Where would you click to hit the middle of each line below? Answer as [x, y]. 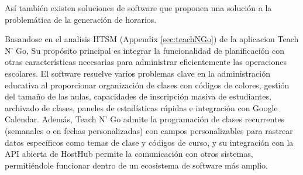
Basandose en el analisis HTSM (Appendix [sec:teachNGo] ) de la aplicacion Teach [152, 39]
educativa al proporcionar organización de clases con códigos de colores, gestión [147, 85]
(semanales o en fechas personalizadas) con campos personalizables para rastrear [149, 130]
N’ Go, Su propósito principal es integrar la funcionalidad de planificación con [145, 50]
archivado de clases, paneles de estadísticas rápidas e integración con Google [141, 107]
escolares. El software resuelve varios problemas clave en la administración [137, 73]
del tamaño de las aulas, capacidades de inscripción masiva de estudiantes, [138, 96]
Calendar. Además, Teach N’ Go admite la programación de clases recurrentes [145, 119]
